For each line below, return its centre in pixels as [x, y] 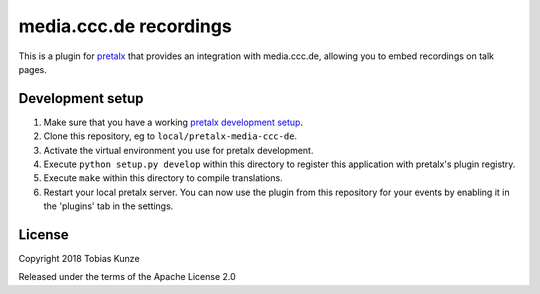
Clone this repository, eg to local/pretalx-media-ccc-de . [170, 136]
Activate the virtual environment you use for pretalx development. [178, 150]
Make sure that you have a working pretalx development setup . [173, 122]
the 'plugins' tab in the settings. [108, 206]
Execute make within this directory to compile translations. [163, 178]
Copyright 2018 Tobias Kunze [79, 259]
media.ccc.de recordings [125, 26]
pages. [32, 69]
